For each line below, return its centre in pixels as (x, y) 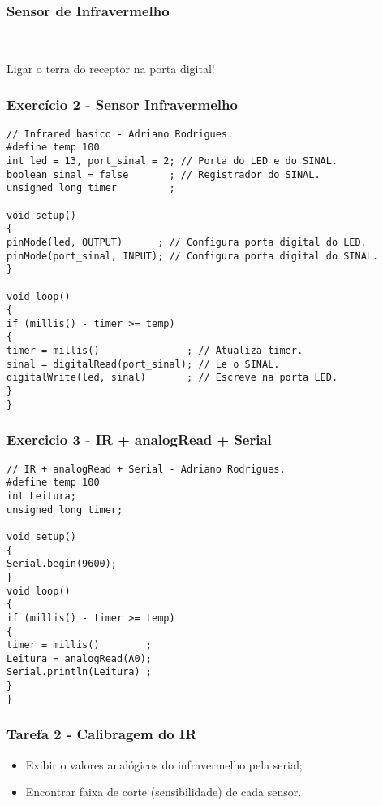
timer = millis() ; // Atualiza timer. (155, 351)
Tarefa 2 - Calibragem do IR (102, 734)
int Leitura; (41, 496)
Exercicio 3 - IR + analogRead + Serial (139, 440)
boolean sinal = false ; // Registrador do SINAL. (164, 174)
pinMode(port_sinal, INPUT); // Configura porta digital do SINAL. (193, 256)
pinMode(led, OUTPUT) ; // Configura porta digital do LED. (187, 242)
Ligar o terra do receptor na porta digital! (111, 68)
